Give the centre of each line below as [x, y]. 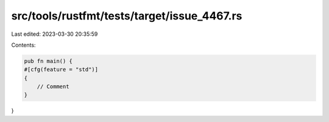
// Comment [53, 87]
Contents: [23, 45]
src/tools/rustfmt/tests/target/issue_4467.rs [127, 16]
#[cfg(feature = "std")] [61, 69]
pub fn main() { [48, 61]
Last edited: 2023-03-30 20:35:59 [55, 34]
